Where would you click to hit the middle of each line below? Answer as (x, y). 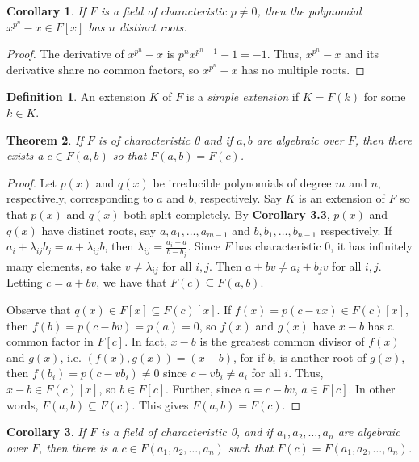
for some (385, 97)
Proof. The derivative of (65, 54)
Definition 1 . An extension (76, 97)
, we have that (132, 282)
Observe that (39, 309)
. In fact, (146, 341)
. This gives (160, 404)
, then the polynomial (309, 10)
